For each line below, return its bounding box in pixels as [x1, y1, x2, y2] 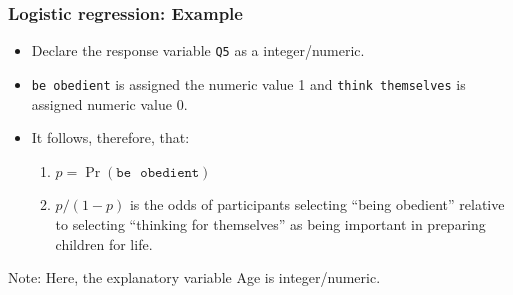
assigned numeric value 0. [31, 93, 188, 114]
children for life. [55, 233, 153, 254]
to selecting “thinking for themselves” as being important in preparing [55, 213, 486, 234]
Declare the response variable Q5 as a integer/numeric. [31, 40, 365, 61]
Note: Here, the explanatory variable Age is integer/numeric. [8, 267, 381, 288]
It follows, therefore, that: [31, 127, 190, 148]
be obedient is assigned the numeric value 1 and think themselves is [31, 73, 466, 94]
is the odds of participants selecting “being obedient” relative [129, 194, 505, 215]
